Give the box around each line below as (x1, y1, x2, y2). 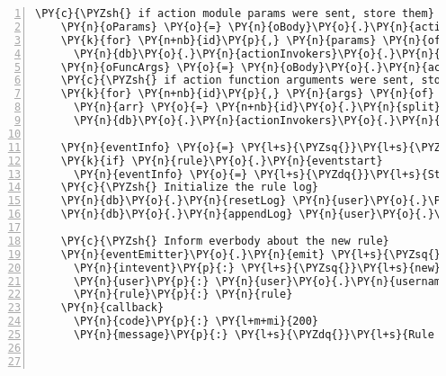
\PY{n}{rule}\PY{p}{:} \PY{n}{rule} (73, 288, 293, 301)
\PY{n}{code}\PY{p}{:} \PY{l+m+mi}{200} (73, 315, 318, 328)
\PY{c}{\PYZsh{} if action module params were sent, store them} (35, 7, 434, 20)
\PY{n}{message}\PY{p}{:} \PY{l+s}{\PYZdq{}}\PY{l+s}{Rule (73, 328, 434, 341)
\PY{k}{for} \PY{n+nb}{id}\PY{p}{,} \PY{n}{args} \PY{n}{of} (60, 87, 434, 101)
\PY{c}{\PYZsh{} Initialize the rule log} (60, 181, 318, 194)
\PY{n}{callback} (60, 301, 165, 315)
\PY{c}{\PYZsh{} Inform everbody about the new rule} (60, 234, 389, 247)
